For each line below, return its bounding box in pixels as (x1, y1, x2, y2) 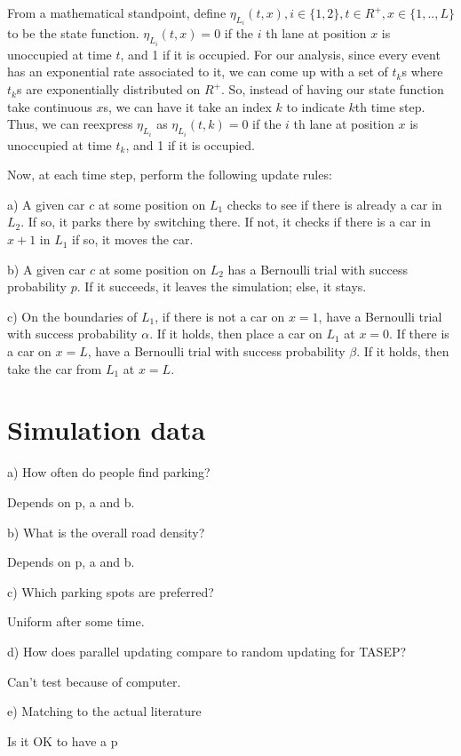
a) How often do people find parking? (7, 463, 211, 481)
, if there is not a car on (155, 306, 285, 325)
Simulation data (7, 411, 206, 448)
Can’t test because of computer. (7, 672, 181, 690)
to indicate (286, 97, 345, 115)
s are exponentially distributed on (16, 80, 201, 99)
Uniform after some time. (7, 612, 145, 631)
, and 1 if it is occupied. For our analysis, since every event (120, 44, 441, 63)
